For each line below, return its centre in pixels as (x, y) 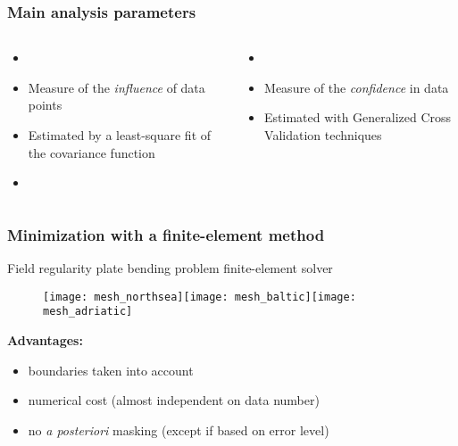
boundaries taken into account (111, 370)
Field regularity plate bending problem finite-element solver (170, 268)
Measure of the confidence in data (357, 87)
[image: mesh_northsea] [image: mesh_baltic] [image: (200, 297)
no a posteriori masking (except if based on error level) (179, 429)
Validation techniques (323, 135)
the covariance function (92, 152)
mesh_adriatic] (88, 312)
